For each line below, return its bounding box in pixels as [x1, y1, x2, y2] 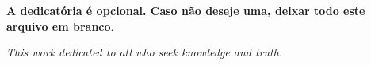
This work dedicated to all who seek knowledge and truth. [6, 44, 283, 60]
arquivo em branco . [6, 17, 114, 34]
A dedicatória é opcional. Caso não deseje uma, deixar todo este [6, 2, 365, 18]
